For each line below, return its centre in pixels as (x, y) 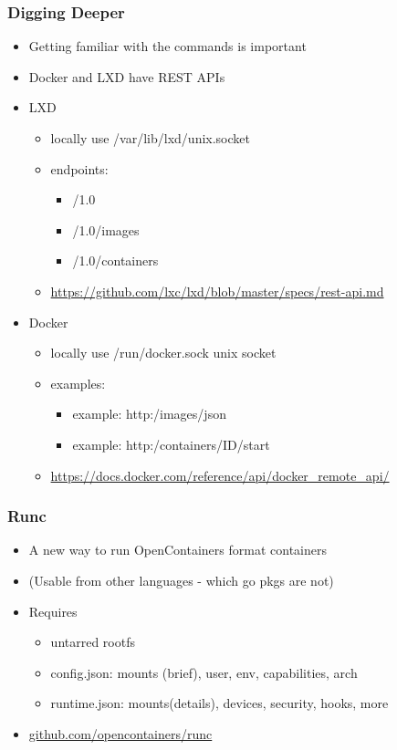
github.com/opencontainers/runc (120, 733)
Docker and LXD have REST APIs (127, 76)
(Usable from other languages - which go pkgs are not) (181, 580)
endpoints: (79, 168)
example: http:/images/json (149, 414)
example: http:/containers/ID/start (171, 444)
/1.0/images (106, 229)
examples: (78, 383)
